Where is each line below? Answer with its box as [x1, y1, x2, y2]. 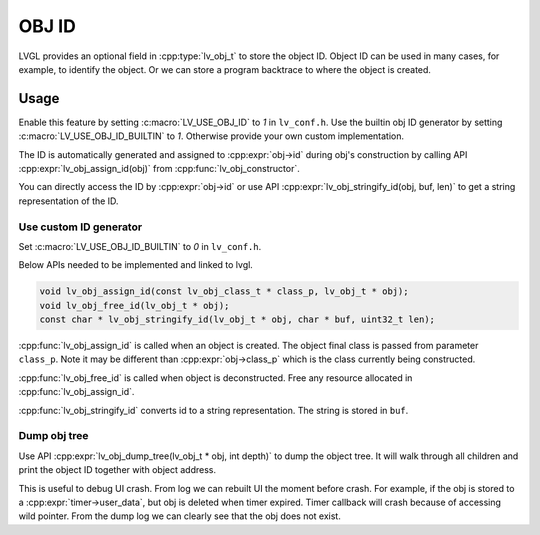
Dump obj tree [18, 429, 89, 443]
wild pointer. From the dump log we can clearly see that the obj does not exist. [18, 510, 342, 522]
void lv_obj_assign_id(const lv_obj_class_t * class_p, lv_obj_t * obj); [39, 286, 409, 297]
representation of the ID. [18, 195, 119, 207]
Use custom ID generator [18, 220, 143, 234]
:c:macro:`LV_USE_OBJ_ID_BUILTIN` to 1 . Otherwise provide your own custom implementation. [18, 130, 405, 142]
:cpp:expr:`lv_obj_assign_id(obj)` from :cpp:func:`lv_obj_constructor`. [18, 163, 300, 175]
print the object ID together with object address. [18, 464, 217, 476]
